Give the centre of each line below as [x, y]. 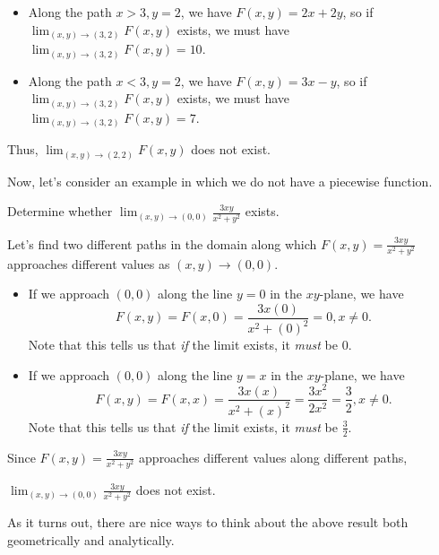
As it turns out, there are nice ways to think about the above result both [208, 522]
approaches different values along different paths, [273, 457]
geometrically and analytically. [91, 539]
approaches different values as [89, 263]
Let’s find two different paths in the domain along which [162, 243]
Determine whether [60, 211]
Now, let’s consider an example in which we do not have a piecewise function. [220, 181]
